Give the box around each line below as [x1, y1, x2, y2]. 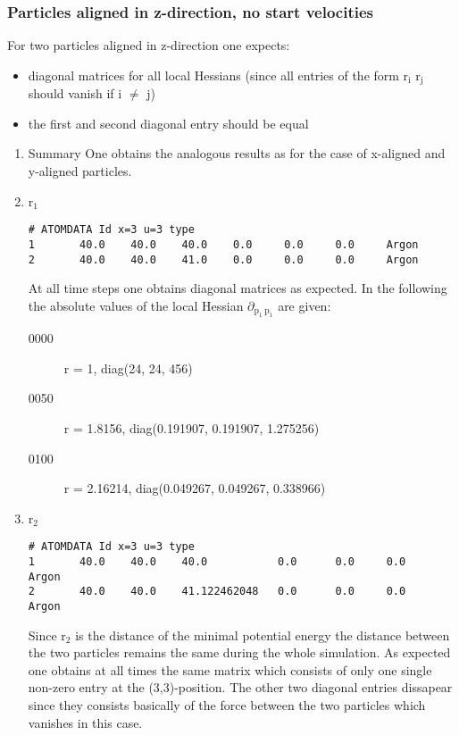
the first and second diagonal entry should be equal [28, 113, 309, 132]
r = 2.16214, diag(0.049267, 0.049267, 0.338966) [63, 479, 326, 497]
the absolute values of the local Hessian [28, 296, 244, 314]
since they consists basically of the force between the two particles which [28, 696, 426, 714]
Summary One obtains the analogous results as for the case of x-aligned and [28, 144, 446, 163]
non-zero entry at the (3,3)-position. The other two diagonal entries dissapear [28, 678, 453, 697]
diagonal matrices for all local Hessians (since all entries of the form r [28, 65, 409, 84]
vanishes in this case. [28, 713, 143, 731]
